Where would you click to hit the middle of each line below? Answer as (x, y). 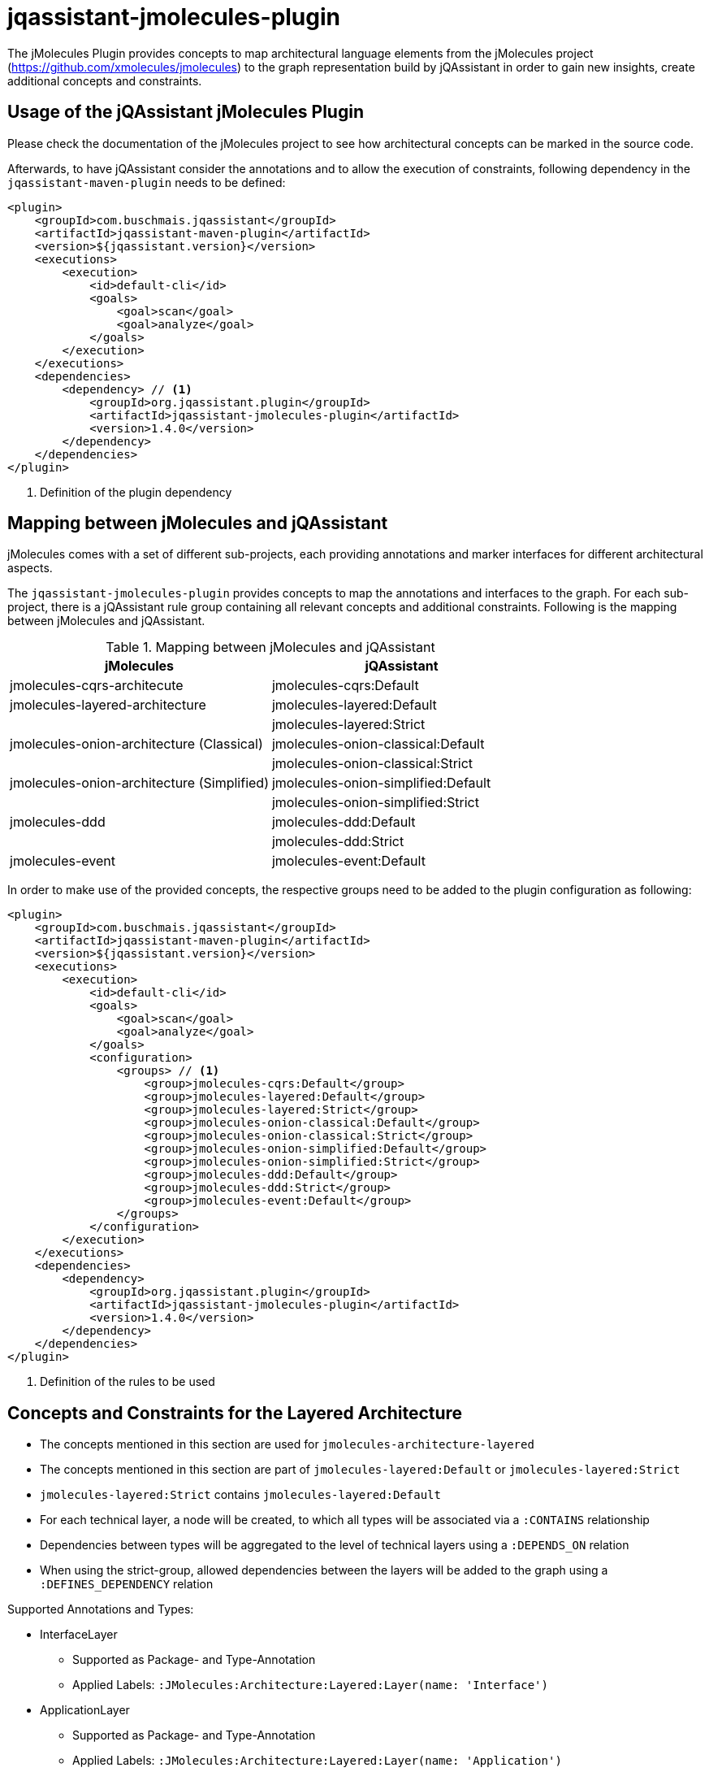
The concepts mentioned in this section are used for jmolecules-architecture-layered (287, 1444)
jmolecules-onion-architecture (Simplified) (139, 783)
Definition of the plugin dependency (136, 492)
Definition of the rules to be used (128, 1382)
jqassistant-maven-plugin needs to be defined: (147, 182)
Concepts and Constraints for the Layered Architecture (235, 1413)
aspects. (30, 568)
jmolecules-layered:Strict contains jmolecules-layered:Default (240, 1495)
